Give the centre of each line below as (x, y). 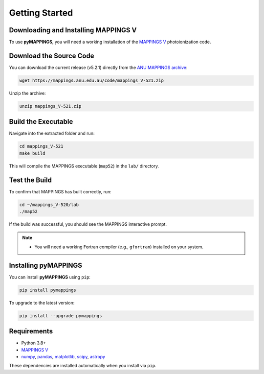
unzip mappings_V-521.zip (50, 106)
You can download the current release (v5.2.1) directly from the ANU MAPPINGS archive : (98, 67)
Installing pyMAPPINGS (46, 265)
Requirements (31, 331)
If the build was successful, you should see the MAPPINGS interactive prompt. (88, 224)
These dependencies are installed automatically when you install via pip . (83, 366)
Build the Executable (41, 122)
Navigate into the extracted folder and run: (52, 133)
